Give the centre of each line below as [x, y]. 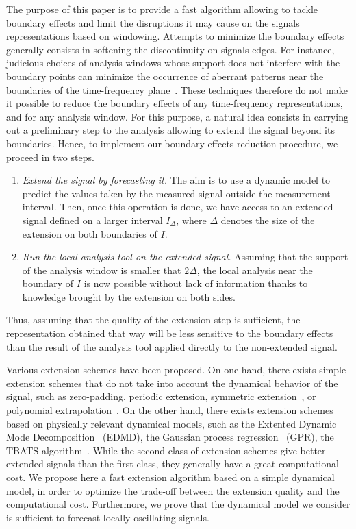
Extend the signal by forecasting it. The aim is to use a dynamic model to [176, 180]
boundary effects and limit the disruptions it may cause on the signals [153, 22]
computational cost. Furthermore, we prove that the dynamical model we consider [178, 504]
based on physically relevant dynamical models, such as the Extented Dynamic [171, 423]
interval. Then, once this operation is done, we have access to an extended [178, 207]
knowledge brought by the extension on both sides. [129, 296]
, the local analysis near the [255, 270]
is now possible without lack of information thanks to [196, 283]
